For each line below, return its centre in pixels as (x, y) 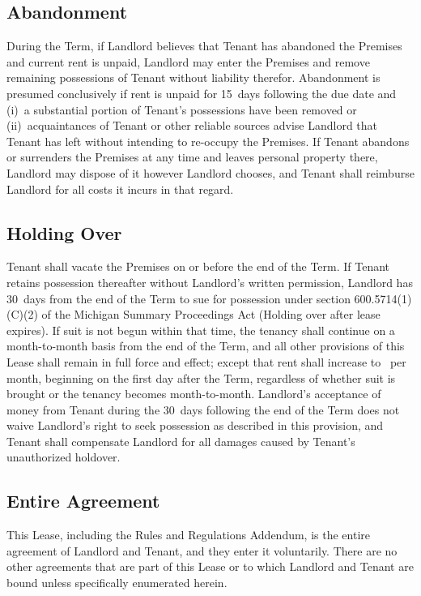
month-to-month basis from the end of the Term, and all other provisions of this (206, 346)
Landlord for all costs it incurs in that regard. (120, 189)
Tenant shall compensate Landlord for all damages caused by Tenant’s (181, 441)
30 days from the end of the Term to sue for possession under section (179, 298)
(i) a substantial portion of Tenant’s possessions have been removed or (182, 109)
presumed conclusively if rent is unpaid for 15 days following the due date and (202, 93)
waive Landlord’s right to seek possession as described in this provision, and (195, 425)
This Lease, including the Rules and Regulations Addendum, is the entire (189, 535)
